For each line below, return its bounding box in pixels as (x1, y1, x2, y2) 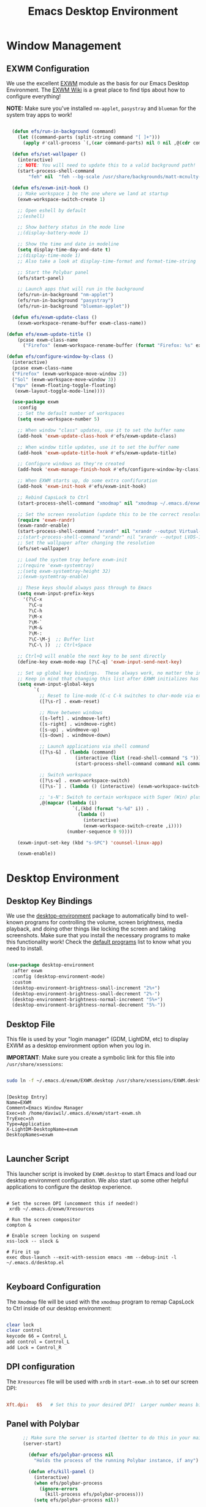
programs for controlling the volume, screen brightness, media (24, 919, 183, 926)
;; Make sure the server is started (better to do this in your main (22, 1435, 204, 1441)
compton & (6, 1222, 32, 1228)
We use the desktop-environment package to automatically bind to (6, 912, 175, 919)
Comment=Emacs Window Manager (6, 1104, 84, 1111)
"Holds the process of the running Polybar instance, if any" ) (33, 1458, 199, 1464)
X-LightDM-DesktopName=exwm (6, 1126, 78, 1132)
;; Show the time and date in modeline (17, 241, 120, 247)
